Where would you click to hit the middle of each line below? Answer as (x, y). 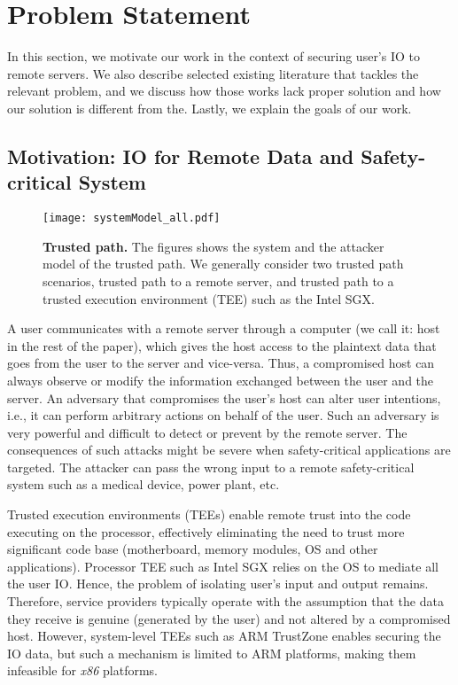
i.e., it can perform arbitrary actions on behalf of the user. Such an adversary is (223, 415)
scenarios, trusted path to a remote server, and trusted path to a (218, 280)
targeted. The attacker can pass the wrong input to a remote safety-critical (211, 467)
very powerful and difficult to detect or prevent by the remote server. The (207, 432)
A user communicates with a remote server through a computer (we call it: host (224, 328)
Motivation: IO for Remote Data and (181, 156)
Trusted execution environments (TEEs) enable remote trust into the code (209, 514)
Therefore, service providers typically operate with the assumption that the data (225, 601)
